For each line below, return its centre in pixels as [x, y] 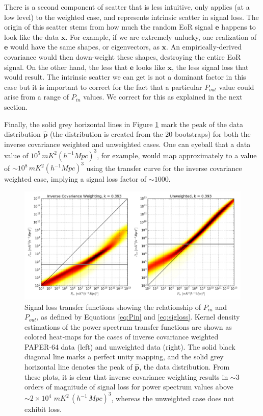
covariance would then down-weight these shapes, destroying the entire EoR [123, 56]
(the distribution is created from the [106, 134]
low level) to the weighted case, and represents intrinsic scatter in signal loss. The [131, 17]
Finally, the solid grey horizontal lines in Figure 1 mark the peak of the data [124, 124]
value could [236, 87]
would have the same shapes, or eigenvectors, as [85, 47]
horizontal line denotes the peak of [78, 367]
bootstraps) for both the [213, 134]
